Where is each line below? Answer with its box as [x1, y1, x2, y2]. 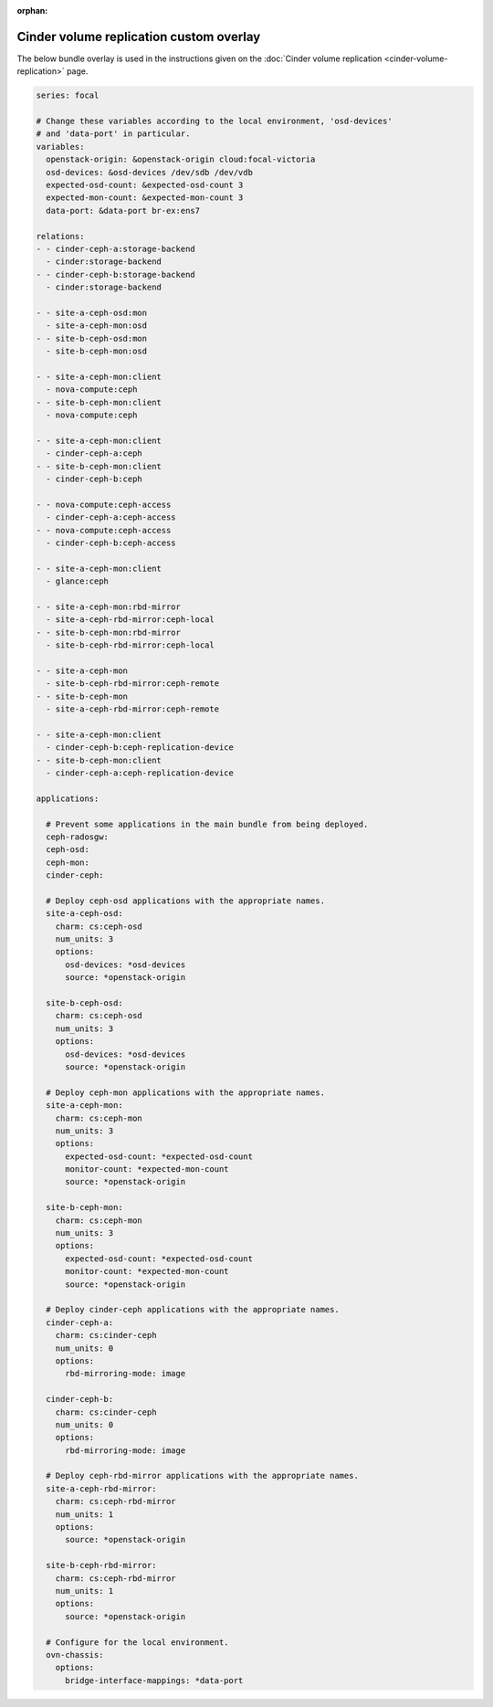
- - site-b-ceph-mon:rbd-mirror [36, 627, 182, 637]
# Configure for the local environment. [46, 1637, 229, 1648]
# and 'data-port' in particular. [36, 129, 191, 139]
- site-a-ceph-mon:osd [46, 321, 148, 331]
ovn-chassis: [46, 1649, 104, 1660]
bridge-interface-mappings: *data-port [65, 1675, 244, 1685]
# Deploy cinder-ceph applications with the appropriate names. [46, 1304, 340, 1315]
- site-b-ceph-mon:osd [46, 346, 148, 356]
